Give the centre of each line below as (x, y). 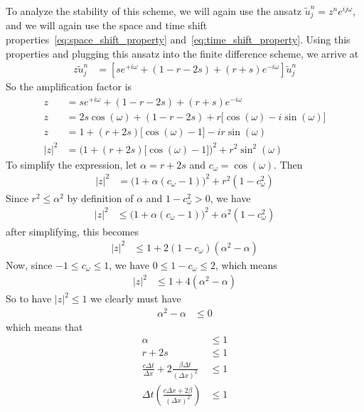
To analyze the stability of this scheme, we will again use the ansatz (154, 11)
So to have (29, 299)
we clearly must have (136, 299)
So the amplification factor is (69, 86)
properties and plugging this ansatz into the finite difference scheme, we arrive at (182, 53)
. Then (288, 164)
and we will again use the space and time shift (107, 25)
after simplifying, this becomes (72, 231)
